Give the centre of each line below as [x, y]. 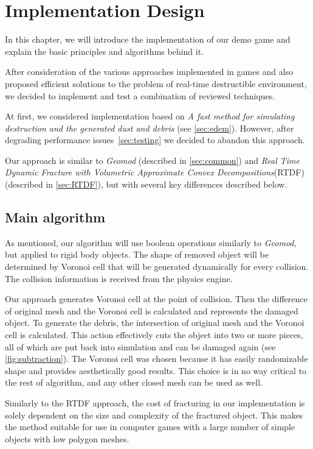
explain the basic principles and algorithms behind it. [105, 51]
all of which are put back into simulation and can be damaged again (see [140, 346]
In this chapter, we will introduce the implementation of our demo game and [148, 39]
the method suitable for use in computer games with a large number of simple [150, 427]
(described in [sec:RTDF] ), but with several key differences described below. [146, 184]
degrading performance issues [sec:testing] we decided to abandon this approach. [155, 140]
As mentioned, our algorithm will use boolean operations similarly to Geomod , [151, 242]
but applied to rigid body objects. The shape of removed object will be [137, 254]
